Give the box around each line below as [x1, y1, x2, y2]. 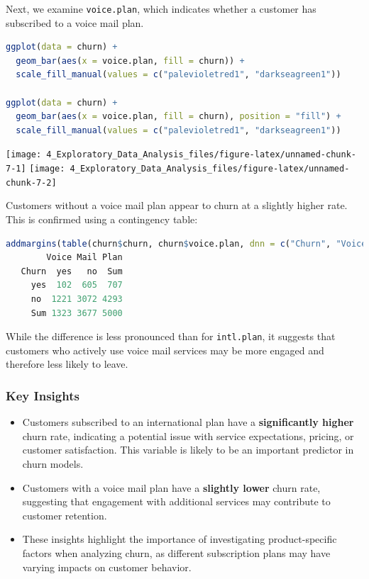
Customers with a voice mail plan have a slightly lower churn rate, [22, 480, 321, 495]
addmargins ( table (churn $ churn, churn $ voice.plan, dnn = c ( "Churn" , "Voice [6, 238, 367, 249]
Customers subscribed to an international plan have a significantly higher [22, 415, 354, 429]
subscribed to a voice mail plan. [6, 15, 144, 30]
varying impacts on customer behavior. [22, 559, 192, 574]
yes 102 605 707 [31, 280, 123, 291]
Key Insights [6, 386, 79, 404]
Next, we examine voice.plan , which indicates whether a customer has [6, 1, 316, 16]
